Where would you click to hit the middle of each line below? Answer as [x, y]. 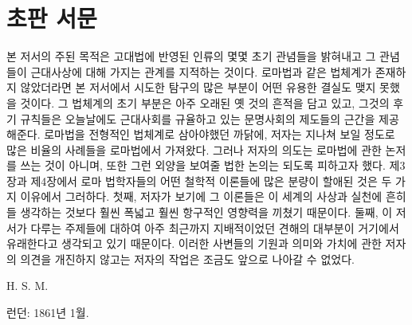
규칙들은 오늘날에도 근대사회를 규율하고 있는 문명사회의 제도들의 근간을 [198, 118]
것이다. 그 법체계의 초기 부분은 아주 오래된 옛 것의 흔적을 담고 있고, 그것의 [205, 102]
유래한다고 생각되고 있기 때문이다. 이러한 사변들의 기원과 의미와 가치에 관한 [194, 243]
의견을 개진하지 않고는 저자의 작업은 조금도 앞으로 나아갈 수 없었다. [187, 258]
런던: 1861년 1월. [48, 313]
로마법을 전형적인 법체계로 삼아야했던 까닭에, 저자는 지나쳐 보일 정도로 [220, 134]
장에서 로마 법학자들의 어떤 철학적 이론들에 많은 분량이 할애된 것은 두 [219, 180]
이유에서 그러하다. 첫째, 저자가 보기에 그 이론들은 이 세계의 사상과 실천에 [201, 196]
